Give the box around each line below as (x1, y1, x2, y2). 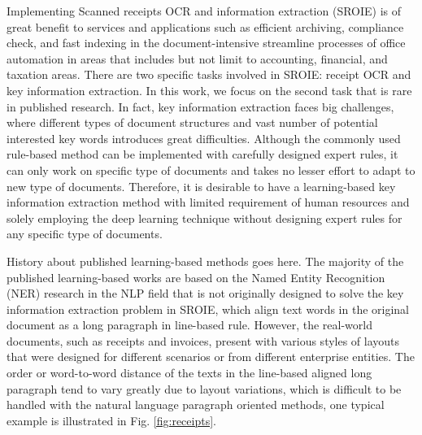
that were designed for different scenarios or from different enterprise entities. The (7, 348, 415, 365)
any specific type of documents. (7, 225, 163, 242)
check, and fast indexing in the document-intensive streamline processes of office (7, 34, 406, 51)
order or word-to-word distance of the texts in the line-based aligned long (7, 364, 372, 381)
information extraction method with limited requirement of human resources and (7, 194, 410, 211)
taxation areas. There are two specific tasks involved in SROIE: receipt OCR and (7, 66, 411, 83)
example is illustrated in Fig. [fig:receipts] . (7, 411, 216, 428)
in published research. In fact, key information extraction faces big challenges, (7, 98, 394, 115)
